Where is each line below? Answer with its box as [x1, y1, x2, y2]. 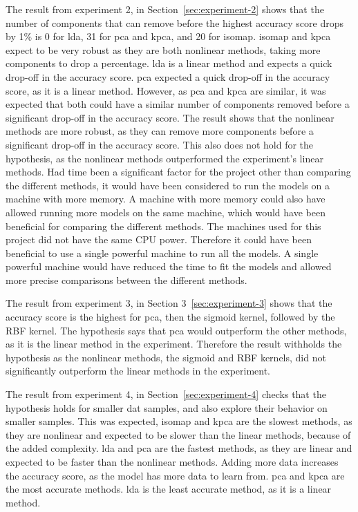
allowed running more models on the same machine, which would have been [6, 205, 326, 219]
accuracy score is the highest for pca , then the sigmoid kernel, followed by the [6, 310, 335, 324]
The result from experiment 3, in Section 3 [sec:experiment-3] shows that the [6, 296, 332, 310]
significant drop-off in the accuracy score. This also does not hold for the [6, 137, 314, 151]
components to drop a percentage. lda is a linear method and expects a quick [6, 56, 332, 70]
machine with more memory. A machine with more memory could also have [6, 191, 326, 206]
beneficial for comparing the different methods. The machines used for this [6, 218, 321, 233]
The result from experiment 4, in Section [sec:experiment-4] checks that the [6, 387, 326, 401]
